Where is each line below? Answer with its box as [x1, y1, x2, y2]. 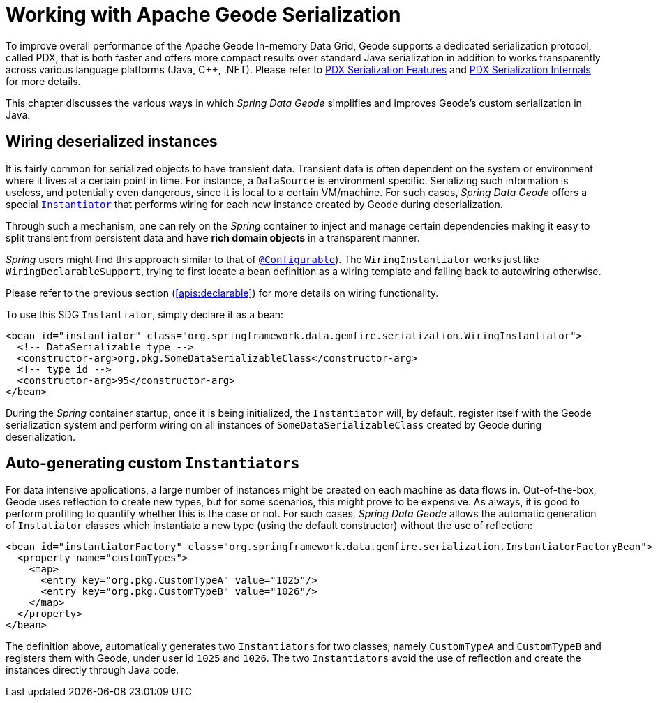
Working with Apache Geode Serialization [6, 3, 401, 27]
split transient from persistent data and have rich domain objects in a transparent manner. [6, 231, 420, 244]
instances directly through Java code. [6, 664, 179, 676]
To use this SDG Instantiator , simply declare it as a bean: [6, 308, 284, 320]
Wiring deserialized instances [6, 133, 218, 151]
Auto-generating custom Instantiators [6, 454, 300, 473]
